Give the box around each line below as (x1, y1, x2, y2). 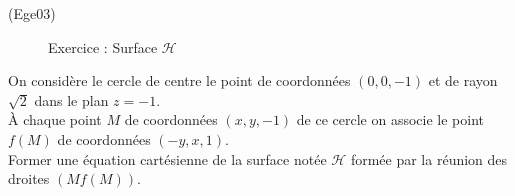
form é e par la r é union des (350, 148, 508, 169)
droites (8, 168, 50, 189)
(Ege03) (8, 3, 56, 23)
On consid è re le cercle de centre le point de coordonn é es (8, 70, 351, 91)
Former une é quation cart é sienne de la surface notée (8, 148, 327, 169)
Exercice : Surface (48, 36, 158, 57)
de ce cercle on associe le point (296, 109, 484, 130)
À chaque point (8, 109, 102, 130)
